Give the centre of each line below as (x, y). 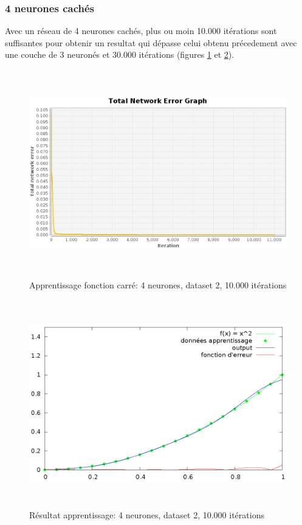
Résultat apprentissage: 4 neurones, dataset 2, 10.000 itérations (147, 515)
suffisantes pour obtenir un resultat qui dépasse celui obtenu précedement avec (151, 42)
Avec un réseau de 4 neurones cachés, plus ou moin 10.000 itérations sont (141, 31)
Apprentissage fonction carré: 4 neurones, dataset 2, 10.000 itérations (158, 284)
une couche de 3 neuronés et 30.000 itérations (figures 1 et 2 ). (120, 54)
